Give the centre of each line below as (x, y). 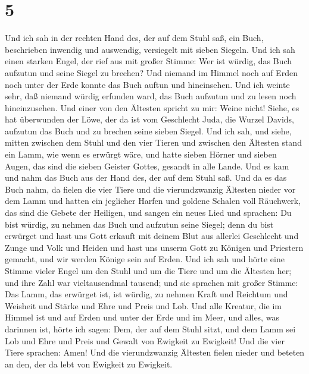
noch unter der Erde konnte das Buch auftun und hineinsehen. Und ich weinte (147, 84)
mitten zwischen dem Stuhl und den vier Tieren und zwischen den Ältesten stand (153, 142)
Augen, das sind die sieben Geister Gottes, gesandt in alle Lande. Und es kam (147, 166)
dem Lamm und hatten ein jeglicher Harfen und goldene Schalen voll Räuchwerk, (153, 201)
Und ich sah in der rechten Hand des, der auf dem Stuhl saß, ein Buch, (134, 38)
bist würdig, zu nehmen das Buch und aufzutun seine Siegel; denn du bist (139, 224)
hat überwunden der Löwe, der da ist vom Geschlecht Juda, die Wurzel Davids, (150, 119)
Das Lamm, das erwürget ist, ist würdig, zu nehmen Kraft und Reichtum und (146, 294)
